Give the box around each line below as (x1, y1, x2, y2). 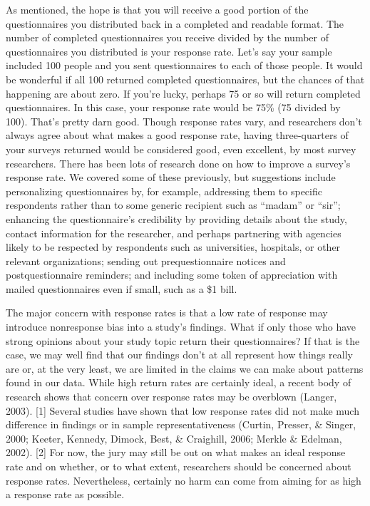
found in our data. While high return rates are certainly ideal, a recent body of (6, 375, 351, 390)
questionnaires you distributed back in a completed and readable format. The (6, 16, 344, 31)
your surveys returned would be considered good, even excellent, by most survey (6, 141, 356, 156)
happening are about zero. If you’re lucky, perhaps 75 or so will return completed (6, 86, 361, 100)
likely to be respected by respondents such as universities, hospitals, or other (6, 239, 341, 254)
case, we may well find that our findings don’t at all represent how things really (6, 347, 353, 362)
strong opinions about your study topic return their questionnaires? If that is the (6, 333, 360, 348)
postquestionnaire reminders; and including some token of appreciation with (6, 267, 338, 282)
